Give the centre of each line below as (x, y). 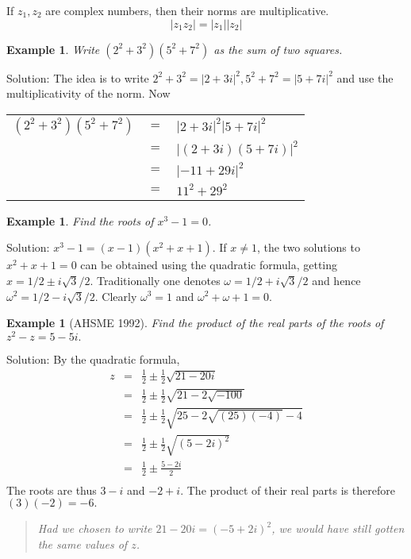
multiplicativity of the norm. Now (88, 93)
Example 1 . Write (53, 49)
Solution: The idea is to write (78, 77)
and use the (365, 77)
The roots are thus (52, 490)
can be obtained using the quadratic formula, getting (209, 265)
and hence (336, 280)
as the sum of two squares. (278, 49)
